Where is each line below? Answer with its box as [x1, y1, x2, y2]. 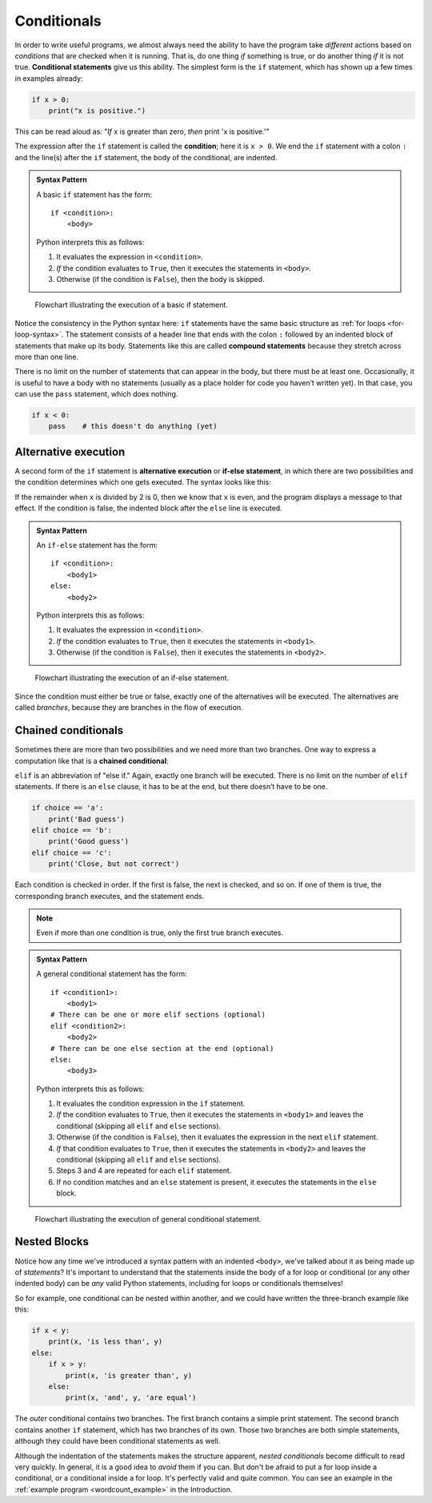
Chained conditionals [14, 723, 124, 737]
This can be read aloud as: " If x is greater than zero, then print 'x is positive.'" [14, 127, 270, 136]
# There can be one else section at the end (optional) [50, 1044, 274, 1053]
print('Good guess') [48, 837, 130, 846]
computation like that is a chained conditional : [14, 756, 170, 765]
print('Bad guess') [48, 814, 126, 824]
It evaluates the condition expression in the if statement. [56, 1098, 246, 1109]
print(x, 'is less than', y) [48, 1337, 163, 1346]
